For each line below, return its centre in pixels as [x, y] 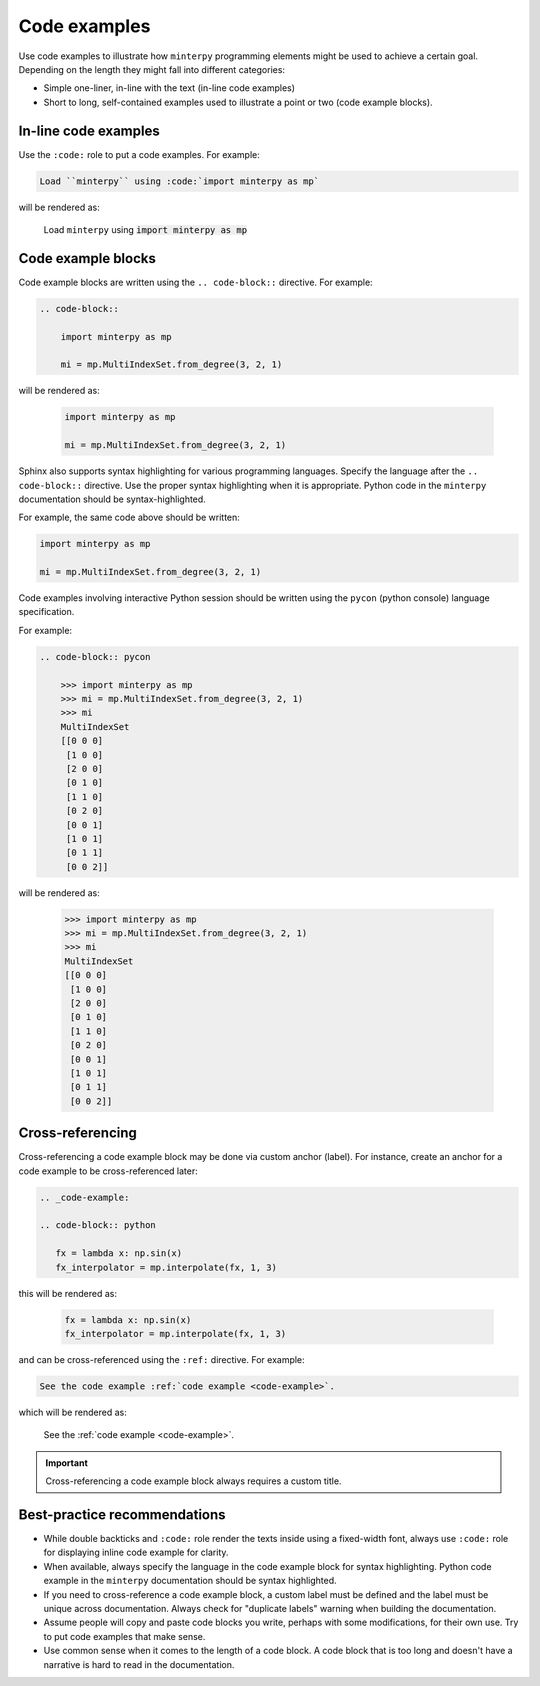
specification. [46, 612]
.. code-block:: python [98, 1225]
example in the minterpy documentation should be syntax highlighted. [190, 1581]
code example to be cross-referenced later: [108, 1171]
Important [67, 1462]
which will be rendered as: [72, 1412]
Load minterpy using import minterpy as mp [145, 229]
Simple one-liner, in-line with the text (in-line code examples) [169, 88]
